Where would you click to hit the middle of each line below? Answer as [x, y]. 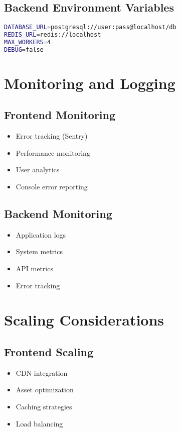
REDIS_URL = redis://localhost [53, 35]
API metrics [34, 268]
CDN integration [42, 372]
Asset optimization [45, 390]
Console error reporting [52, 187]
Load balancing [39, 423]
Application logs [41, 234]
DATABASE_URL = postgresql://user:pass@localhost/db [90, 27]
